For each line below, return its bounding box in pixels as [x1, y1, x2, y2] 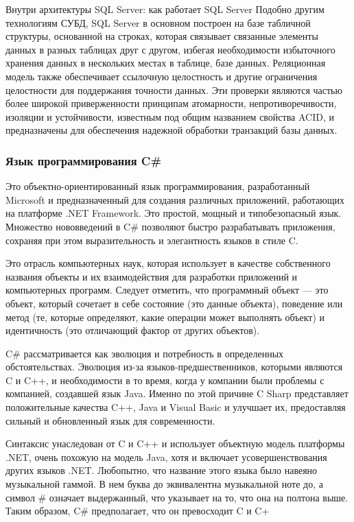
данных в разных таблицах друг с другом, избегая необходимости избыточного [5, 42, 335, 56]
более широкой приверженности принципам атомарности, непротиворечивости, [5, 96, 337, 110]
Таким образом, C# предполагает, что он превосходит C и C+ [5, 503, 270, 518]
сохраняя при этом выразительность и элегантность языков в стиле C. [5, 233, 298, 247]
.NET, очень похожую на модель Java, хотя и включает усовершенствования [5, 449, 327, 464]
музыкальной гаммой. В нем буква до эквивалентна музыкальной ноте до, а [5, 477, 323, 491]
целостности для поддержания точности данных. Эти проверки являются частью [5, 82, 342, 97]
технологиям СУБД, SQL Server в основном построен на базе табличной [5, 15, 311, 29]
